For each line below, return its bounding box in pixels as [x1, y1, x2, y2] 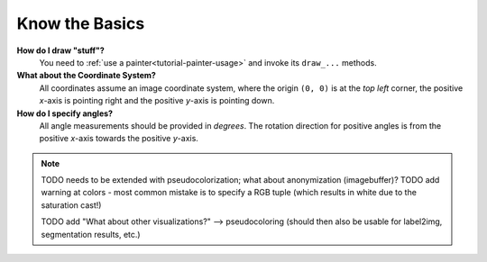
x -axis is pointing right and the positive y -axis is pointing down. [39, 95, 275, 106]
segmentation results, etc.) [41, 229, 141, 239]
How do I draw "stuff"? [16, 45, 106, 56]
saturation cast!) [41, 199, 102, 211]
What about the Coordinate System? [16, 70, 157, 81]
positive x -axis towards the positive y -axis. [39, 133, 198, 144]
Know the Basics [16, 14, 145, 33]
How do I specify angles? [16, 108, 113, 119]
